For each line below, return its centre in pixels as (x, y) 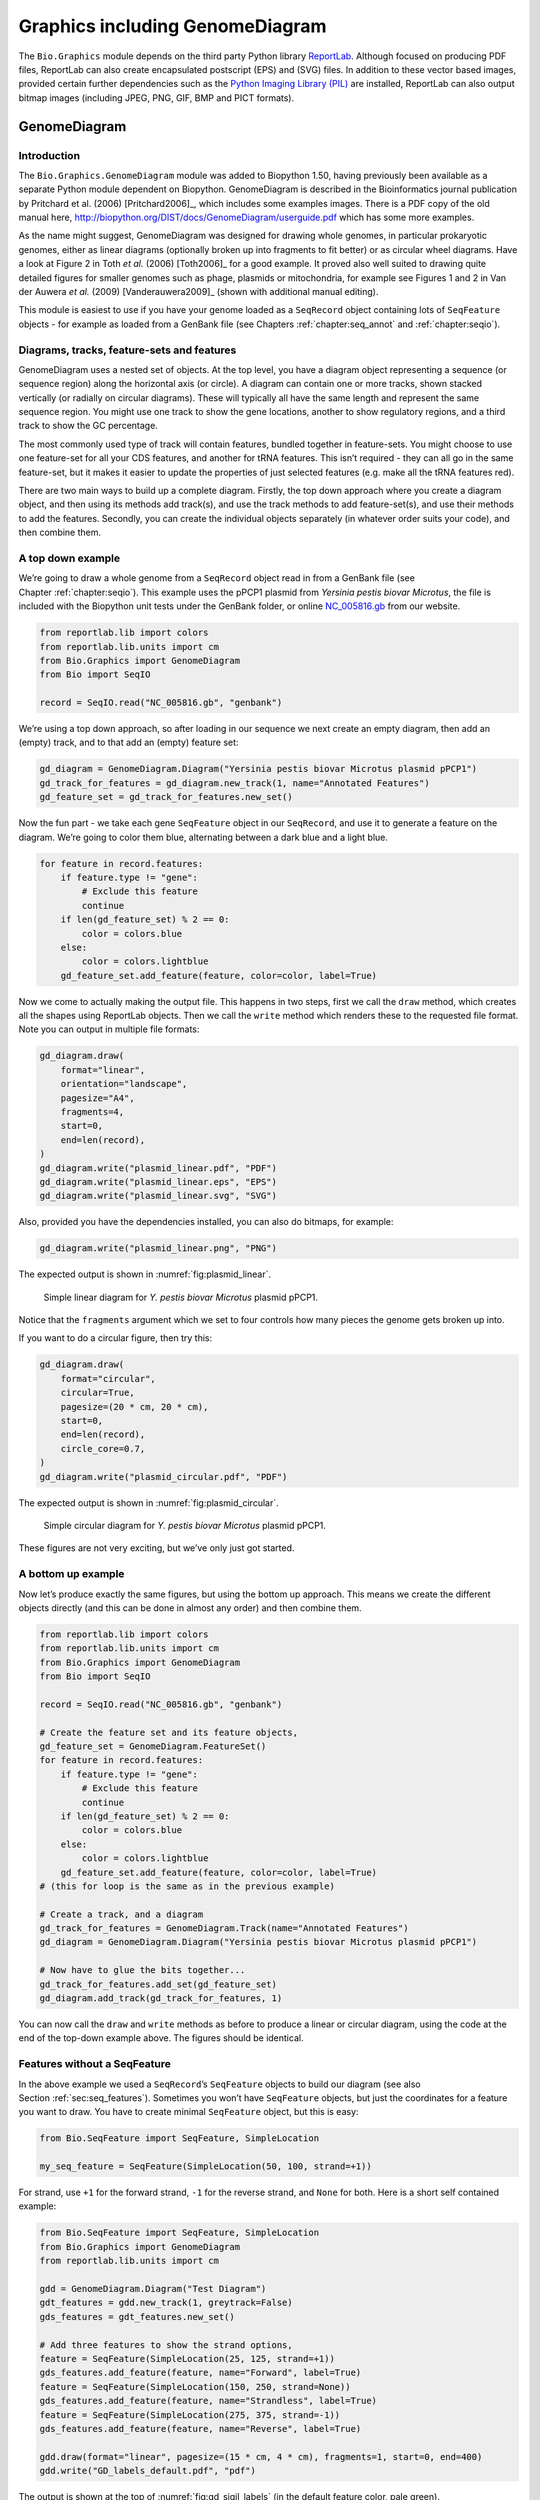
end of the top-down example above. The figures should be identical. (161, 2038)
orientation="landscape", (124, 1084)
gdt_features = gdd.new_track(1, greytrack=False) (166, 2303)
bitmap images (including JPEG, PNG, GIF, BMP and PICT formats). (156, 97)
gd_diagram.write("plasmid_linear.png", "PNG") (158, 1248)
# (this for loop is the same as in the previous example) (187, 1886)
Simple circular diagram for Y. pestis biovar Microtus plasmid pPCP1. (185, 1525)
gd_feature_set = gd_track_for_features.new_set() (166, 797)
